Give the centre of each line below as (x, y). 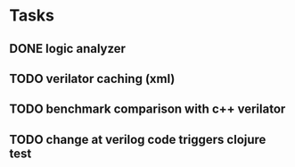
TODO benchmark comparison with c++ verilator (147, 109)
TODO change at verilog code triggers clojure (138, 139)
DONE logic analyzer (68, 49)
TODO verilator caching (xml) (92, 78)
